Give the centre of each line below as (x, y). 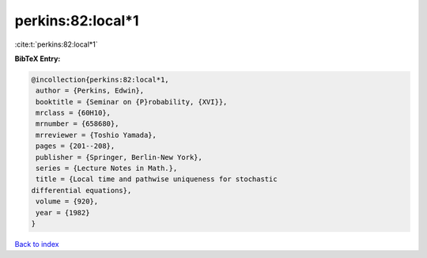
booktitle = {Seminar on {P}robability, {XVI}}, (132, 102)
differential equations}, (81, 190)
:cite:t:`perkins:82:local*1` (56, 44)
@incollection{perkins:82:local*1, (100, 80)
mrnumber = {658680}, (77, 124)
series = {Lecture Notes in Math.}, (107, 169)
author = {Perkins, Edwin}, (90, 91)
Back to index (37, 244)
